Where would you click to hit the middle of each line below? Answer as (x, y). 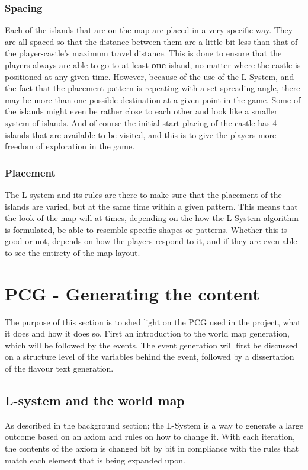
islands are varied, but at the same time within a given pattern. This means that (151, 206)
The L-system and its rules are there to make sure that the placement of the (143, 194)
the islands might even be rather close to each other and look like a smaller (141, 111)
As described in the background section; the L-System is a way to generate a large (154, 425)
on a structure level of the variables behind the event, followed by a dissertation (150, 357)
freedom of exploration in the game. (70, 146)
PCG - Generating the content (132, 293)
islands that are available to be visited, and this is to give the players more (141, 134)
